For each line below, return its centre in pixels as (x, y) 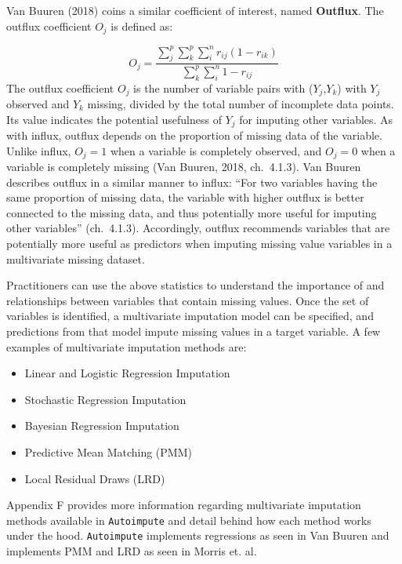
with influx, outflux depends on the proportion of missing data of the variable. (194, 135)
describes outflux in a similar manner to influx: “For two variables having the (192, 182)
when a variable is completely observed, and (216, 150)
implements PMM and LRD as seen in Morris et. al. (132, 551)
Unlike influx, (39, 150)
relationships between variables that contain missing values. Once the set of (188, 300)
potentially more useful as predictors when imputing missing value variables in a (199, 244)
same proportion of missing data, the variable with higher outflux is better (185, 197)
